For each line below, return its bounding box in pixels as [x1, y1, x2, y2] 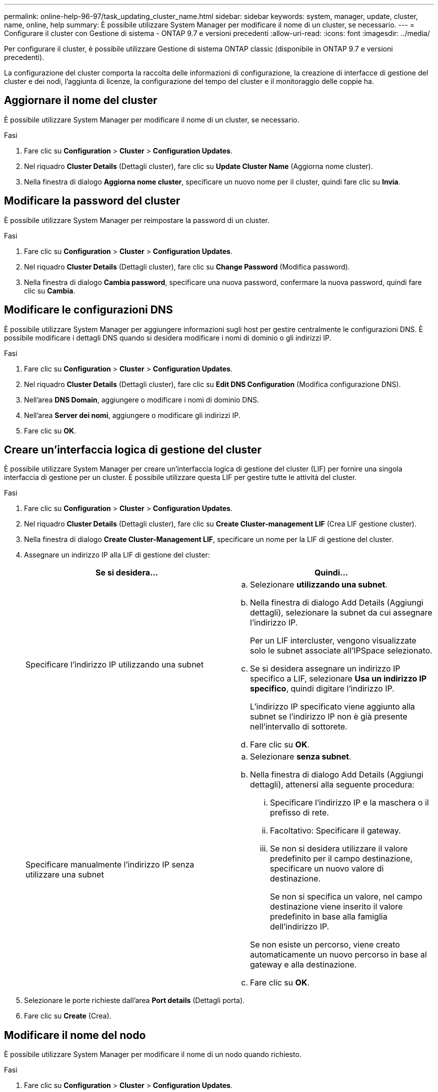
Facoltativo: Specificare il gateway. [270, 825, 401, 836]
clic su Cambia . [24, 286, 75, 295]
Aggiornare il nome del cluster [4, 94, 157, 107]
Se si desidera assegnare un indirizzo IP [250, 663, 400, 674]
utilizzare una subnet [25, 869, 104, 880]
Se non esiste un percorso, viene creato [250, 939, 400, 950]
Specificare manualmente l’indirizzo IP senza [25, 859, 194, 870]
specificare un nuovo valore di [270, 863, 384, 874]
